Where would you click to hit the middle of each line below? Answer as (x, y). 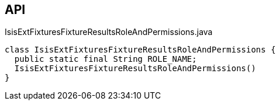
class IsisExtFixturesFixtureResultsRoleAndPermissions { (140, 50)
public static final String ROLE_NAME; (106, 59)
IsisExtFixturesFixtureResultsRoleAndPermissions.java (109, 32)
